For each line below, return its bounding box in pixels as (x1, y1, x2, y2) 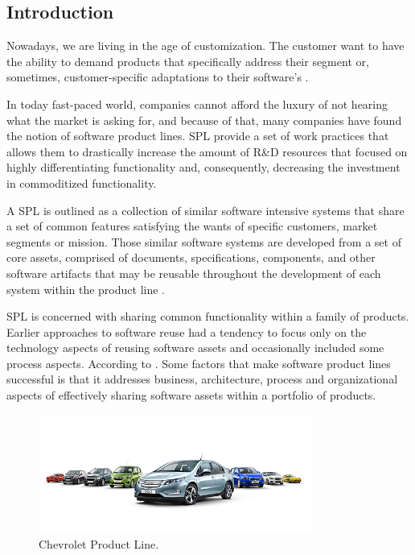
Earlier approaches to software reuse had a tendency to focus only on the (6, 323, 367, 340)
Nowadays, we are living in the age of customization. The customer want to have (6, 37, 405, 54)
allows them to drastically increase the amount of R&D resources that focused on (6, 143, 408, 159)
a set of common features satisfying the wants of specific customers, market (6, 217, 378, 234)
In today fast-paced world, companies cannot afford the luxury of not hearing (6, 95, 388, 112)
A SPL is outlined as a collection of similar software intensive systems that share (6, 201, 405, 218)
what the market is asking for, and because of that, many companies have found (6, 111, 402, 128)
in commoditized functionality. (6, 174, 157, 191)
